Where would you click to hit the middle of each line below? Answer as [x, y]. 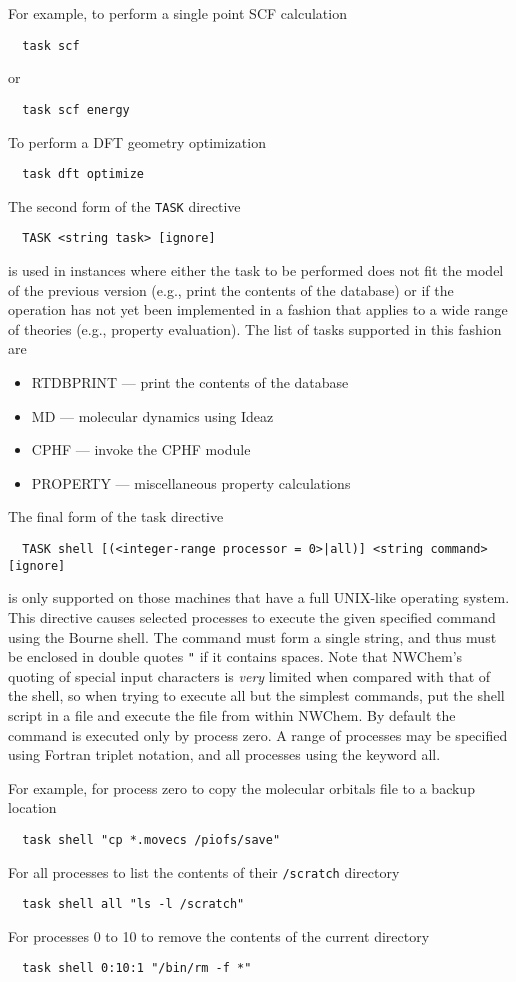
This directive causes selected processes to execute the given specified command [252, 616]
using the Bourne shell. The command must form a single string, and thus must [252, 636]
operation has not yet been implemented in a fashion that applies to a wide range [258, 309]
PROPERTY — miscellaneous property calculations [191, 482]
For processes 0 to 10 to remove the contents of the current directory [219, 935]
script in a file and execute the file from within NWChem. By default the [232, 714]
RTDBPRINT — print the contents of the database [190, 382]
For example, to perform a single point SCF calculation [177, 13]
